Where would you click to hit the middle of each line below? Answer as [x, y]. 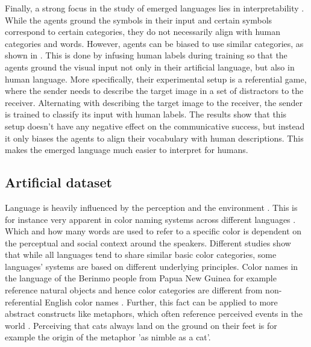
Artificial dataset [58, 182]
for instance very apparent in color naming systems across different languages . [150, 219]
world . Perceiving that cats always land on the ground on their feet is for [141, 325]
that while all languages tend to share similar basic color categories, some [141, 255]
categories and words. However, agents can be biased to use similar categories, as [154, 43]
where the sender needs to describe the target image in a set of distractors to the [154, 91]
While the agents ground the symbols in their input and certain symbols [139, 20]
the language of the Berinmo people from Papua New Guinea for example [141, 278]
